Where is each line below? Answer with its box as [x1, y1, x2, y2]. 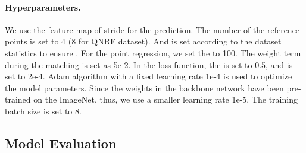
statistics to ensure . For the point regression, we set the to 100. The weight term [5, 46, 301, 59]
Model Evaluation [5, 133, 117, 152]
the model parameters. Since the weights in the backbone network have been [5, 81, 284, 94]
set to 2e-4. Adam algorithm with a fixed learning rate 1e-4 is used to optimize [5, 70, 292, 82]
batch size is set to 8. [5, 104, 82, 117]
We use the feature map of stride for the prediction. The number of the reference [5, 23, 300, 36]
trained [5, 93, 31, 106]
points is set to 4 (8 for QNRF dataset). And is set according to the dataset [5, 35, 282, 47]
